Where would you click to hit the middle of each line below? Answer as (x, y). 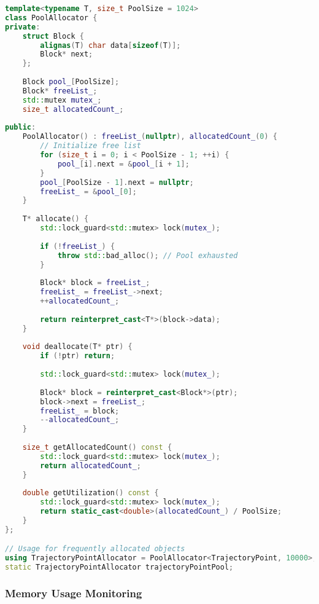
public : (21, 127)
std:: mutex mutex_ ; (62, 100)
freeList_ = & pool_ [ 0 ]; (88, 191)
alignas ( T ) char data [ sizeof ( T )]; (110, 45)
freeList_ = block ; (80, 411)
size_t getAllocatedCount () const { (97, 447)
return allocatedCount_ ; (90, 465)
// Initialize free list (90, 146)
